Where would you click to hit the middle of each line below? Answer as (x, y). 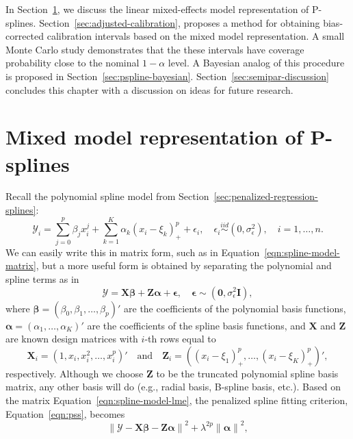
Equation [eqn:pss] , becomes (65, 413)
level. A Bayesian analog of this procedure (256, 63)
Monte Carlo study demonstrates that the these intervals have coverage (155, 49)
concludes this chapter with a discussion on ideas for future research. (149, 89)
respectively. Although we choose (75, 373)
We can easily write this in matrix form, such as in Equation (133, 252)
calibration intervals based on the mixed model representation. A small (196, 36)
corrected (25, 36)
